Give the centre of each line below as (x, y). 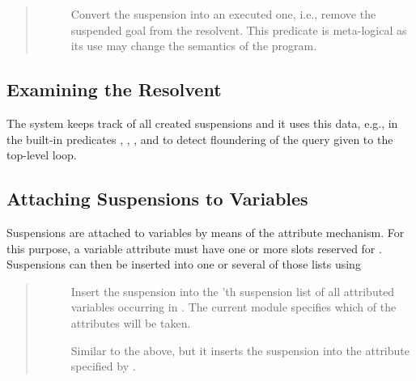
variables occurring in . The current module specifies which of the (233, 307)
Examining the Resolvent (114, 89)
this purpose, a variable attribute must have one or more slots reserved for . (194, 248)
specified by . (103, 366)
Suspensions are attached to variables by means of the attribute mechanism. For (206, 232)
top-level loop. (42, 155)
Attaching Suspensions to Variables (157, 199)
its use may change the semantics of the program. (194, 46)
